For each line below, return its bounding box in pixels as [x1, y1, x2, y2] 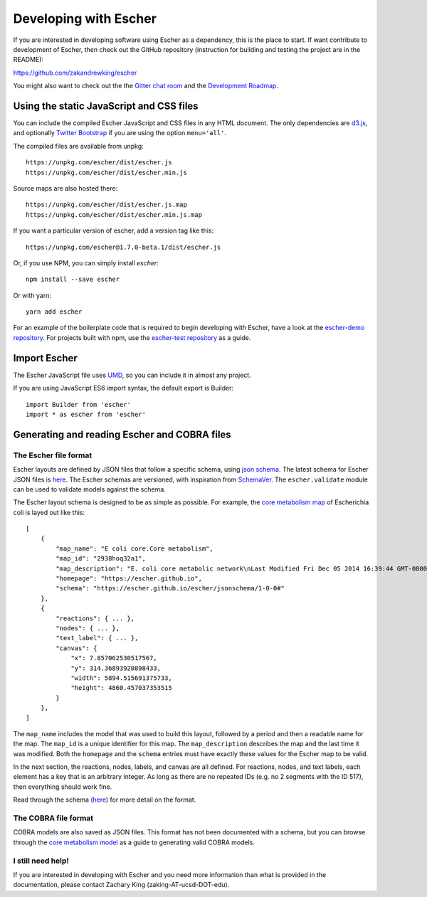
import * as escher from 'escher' [26, 410, 146, 418]
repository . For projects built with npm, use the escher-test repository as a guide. [13, 333, 251, 341]
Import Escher [13, 352, 78, 364]
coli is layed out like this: [13, 508, 85, 516]
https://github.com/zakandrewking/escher [13, 68, 137, 77]
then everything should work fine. [13, 782, 112, 791]
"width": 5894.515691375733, [70, 674, 172, 682]
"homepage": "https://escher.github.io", [56, 575, 203, 583]
